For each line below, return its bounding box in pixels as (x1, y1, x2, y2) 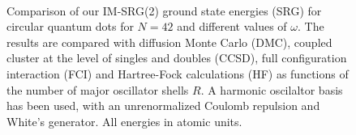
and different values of (177, 18, 287, 35)
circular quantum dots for (6, 18, 134, 35)
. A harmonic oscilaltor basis (200, 81, 343, 98)
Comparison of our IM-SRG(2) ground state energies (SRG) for (6, 2, 322, 19)
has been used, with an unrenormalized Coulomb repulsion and (6, 97, 320, 114)
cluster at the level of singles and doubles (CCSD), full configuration (6, 49, 347, 66)
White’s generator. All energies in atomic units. (6, 112, 242, 129)
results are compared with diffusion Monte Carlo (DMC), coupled (6, 33, 332, 50)
